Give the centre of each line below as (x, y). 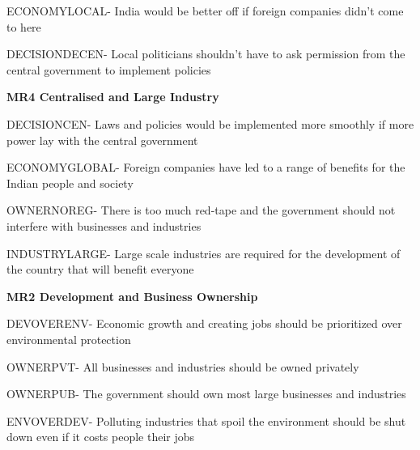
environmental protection (69, 339)
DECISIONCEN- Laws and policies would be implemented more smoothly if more (210, 123)
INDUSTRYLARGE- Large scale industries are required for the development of (204, 253)
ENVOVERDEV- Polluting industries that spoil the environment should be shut (206, 420)
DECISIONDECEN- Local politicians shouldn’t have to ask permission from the (206, 54)
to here (24, 26)
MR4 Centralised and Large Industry (113, 97)
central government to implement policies (109, 69)
